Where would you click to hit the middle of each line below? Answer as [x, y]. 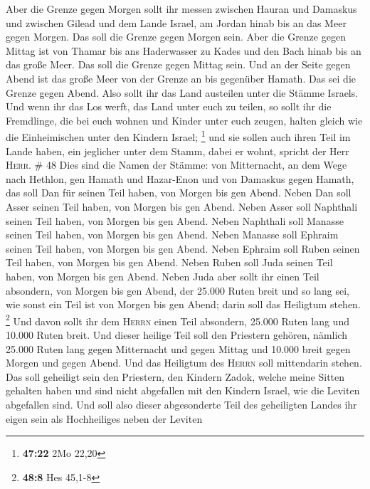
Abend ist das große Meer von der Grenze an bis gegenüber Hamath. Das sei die [181, 78]
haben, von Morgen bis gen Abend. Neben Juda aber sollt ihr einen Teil [163, 276]
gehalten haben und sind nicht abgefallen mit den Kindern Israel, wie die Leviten [183, 390]
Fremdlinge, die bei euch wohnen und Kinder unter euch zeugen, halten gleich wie [184, 120]
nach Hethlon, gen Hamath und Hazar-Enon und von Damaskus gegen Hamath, [180, 178]
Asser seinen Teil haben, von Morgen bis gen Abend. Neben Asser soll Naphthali [182, 206]
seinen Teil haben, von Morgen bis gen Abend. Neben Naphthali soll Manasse [175, 220]
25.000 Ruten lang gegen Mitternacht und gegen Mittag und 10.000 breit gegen [178, 348]
